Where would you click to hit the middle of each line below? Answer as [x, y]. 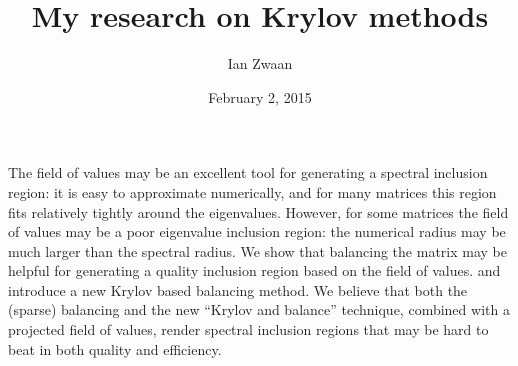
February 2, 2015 [260, 96]
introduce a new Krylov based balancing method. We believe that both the [238, 289]
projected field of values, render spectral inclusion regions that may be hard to [248, 329]
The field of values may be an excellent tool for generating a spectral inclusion [248, 172]
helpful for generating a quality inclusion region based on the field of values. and [254, 270]
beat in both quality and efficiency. [115, 348]
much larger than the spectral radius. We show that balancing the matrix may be [257, 250]
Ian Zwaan [260, 63]
